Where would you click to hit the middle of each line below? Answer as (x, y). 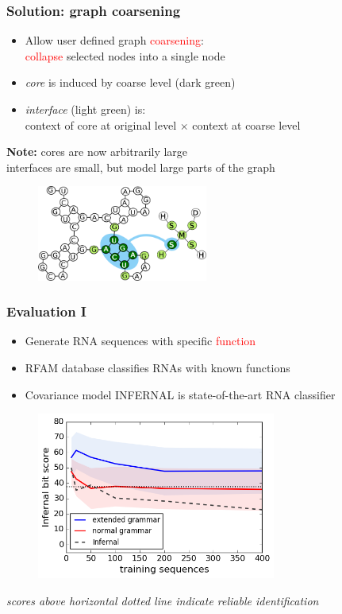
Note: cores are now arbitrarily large (97, 152)
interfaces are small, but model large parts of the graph (141, 167)
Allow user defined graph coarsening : (114, 40)
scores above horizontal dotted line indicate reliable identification (163, 600)
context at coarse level (246, 124)
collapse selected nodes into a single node (125, 55)
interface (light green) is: (85, 109)
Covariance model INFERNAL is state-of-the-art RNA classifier (180, 394)
